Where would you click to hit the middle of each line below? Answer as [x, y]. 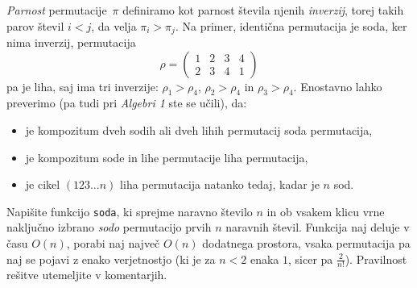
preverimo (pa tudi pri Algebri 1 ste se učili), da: [127, 103]
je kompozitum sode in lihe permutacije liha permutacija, [167, 157]
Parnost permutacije [57, 10]
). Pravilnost [376, 259]
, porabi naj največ [113, 243]
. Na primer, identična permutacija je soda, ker [291, 25]
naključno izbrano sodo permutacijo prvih [109, 227]
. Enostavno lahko [338, 86]
